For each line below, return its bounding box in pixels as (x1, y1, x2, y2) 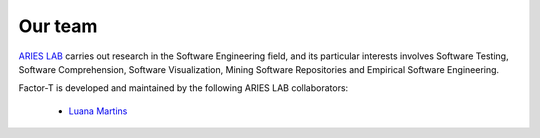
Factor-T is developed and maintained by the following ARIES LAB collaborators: (18, 82, 349, 94)
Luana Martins (68, 105, 128, 117)
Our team (18, 15, 98, 37)
